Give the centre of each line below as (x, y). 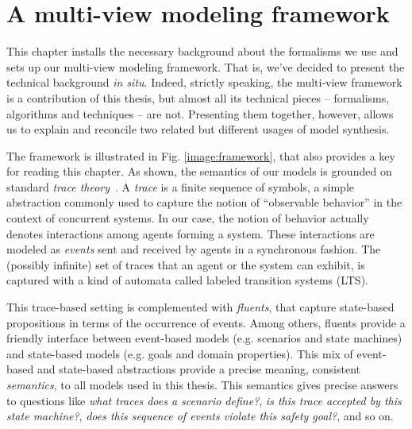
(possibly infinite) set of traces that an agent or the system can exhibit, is (186, 264)
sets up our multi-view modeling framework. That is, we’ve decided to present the (206, 66)
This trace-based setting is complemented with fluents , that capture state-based (200, 307)
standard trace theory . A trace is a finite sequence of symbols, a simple (181, 186)
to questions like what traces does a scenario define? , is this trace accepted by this (204, 400)
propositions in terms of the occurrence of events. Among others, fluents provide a (206, 322)
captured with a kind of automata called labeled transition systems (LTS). (187, 280)
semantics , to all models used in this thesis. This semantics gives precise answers (202, 385)
